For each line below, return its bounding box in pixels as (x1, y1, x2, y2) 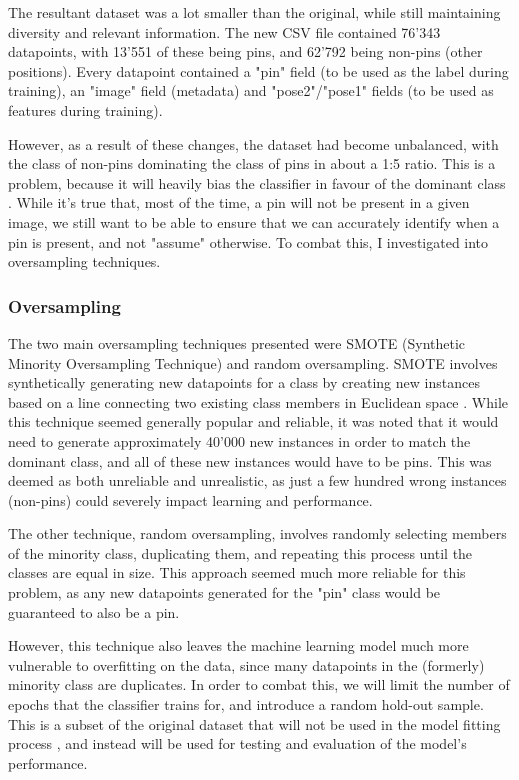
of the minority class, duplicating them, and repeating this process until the (8, 542, 473, 563)
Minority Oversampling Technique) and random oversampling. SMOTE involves (8, 352, 498, 373)
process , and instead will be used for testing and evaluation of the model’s (8, 733, 467, 754)
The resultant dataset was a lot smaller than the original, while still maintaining (8, 2, 501, 22)
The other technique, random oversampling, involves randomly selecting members (8, 523, 507, 544)
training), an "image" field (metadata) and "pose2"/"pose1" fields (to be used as (8, 80, 494, 101)
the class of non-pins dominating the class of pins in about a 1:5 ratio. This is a (8, 153, 496, 174)
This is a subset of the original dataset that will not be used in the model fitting (8, 713, 501, 734)
